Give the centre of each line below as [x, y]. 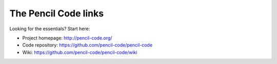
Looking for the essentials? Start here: [50, 29]
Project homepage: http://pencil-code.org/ [67, 38]
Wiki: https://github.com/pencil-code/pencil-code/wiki [80, 52]
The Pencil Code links [57, 13]
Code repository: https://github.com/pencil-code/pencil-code [87, 45]
